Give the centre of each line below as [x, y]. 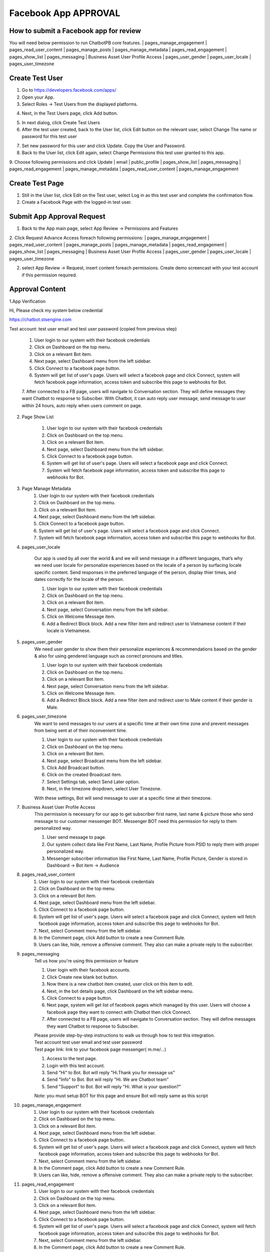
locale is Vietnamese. [69, 631]
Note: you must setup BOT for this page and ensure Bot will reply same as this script [121, 1096]
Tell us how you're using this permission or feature [86, 961]
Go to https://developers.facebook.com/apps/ [69, 90]
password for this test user [49, 136]
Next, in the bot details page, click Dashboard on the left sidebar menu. [120, 991]
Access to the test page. [72, 1059]
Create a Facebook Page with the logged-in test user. [77, 202]
